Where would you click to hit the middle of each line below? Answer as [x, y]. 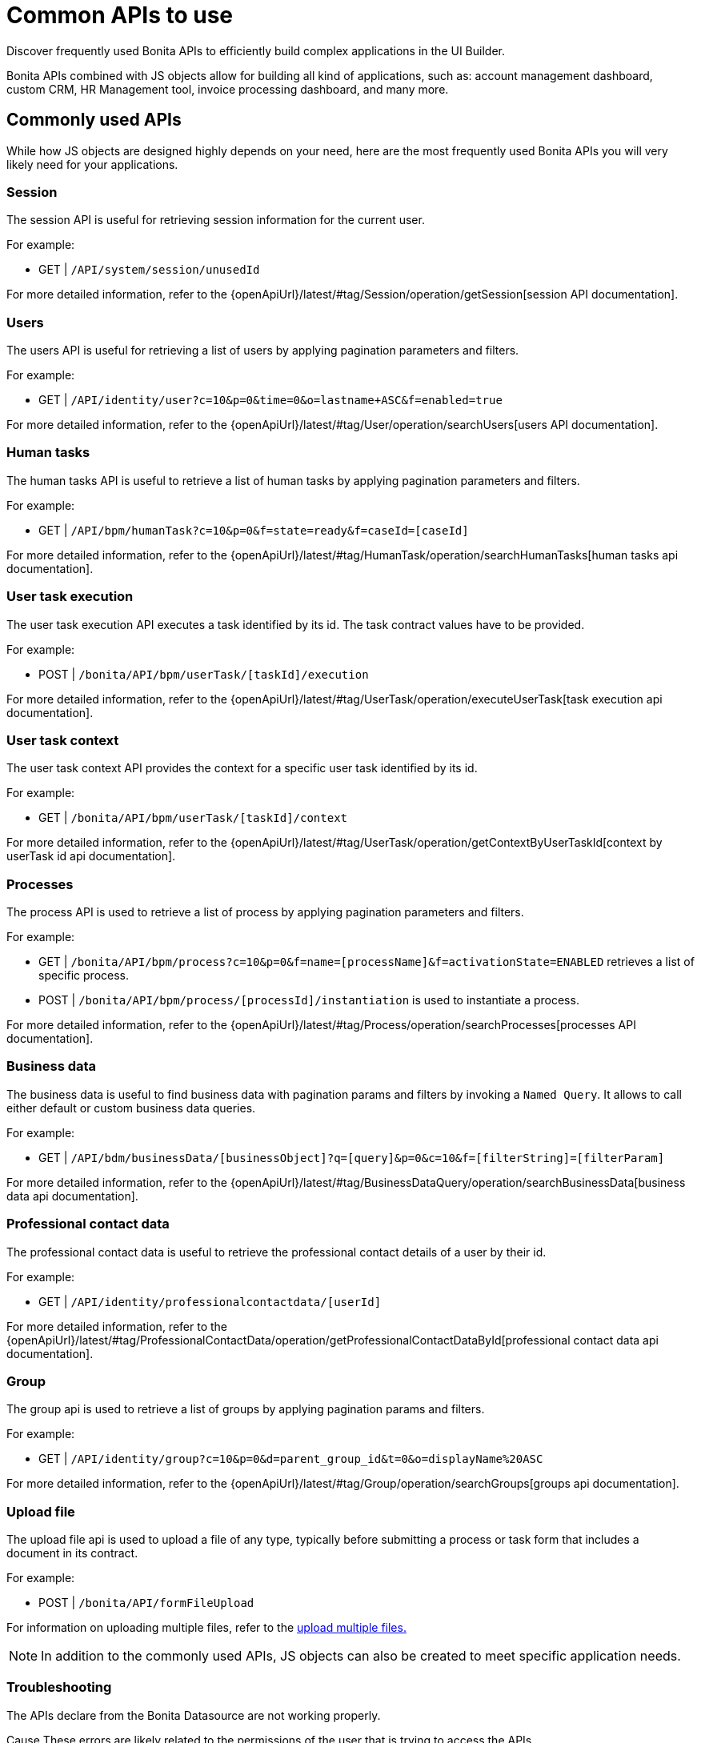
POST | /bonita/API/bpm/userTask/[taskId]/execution [204, 674]
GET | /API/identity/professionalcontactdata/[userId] [210, 1301]
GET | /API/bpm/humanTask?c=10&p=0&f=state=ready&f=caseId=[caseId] [254, 530]
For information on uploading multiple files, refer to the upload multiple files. [206, 1628]
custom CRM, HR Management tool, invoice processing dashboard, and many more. [228, 89]
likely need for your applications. [92, 164]
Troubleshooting [59, 1687]
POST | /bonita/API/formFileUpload [146, 1603]
